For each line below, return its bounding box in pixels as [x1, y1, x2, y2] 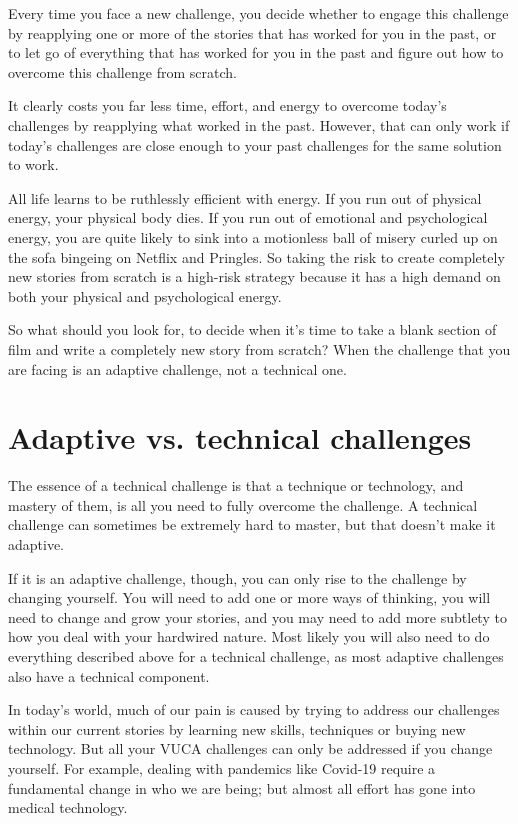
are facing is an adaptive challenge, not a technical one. [8, 358, 347, 379]
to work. [8, 154, 59, 175]
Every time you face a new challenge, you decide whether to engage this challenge [8, 3, 509, 23]
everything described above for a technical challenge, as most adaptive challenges [8, 645, 504, 666]
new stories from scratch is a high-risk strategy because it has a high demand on [8, 266, 501, 287]
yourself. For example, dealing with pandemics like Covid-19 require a [8, 757, 436, 778]
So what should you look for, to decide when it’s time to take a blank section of [8, 319, 497, 340]
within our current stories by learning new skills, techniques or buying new [8, 718, 466, 739]
